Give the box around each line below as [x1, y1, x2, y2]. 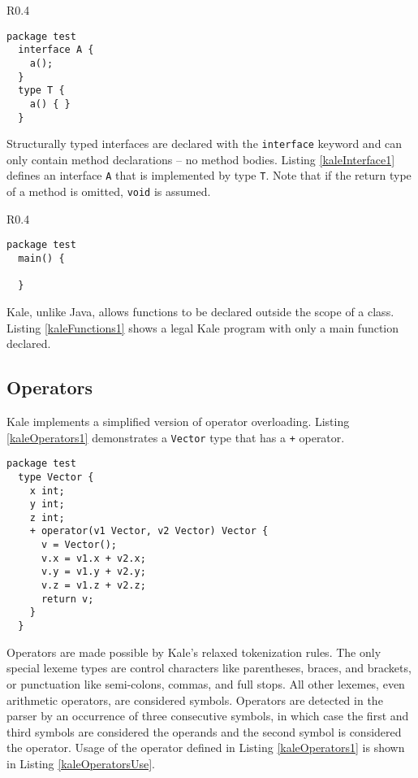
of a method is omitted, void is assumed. [6, 183, 211, 200]
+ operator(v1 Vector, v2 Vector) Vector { [29, 525, 269, 537]
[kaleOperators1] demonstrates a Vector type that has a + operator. [6, 428, 345, 446]
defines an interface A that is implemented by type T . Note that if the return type [6, 167, 412, 184]
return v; [41, 593, 94, 605]
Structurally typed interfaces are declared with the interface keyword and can [6, 135, 403, 152]
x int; [29, 485, 65, 497]
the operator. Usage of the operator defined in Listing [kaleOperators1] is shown [6, 739, 405, 756]
